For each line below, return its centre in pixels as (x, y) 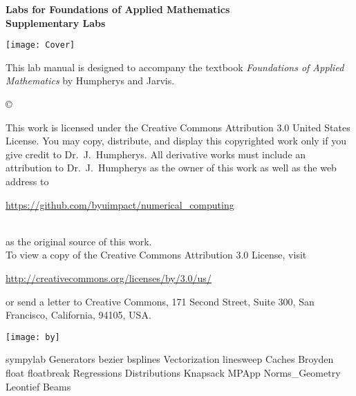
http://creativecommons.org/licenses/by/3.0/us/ (109, 277)
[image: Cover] (40, 45)
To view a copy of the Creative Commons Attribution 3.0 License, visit (156, 255)
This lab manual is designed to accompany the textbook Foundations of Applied (175, 67)
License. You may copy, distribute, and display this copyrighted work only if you (176, 141)
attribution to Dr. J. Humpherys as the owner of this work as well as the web (171, 168)
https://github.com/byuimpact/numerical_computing (120, 204)
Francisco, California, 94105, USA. (78, 315)
